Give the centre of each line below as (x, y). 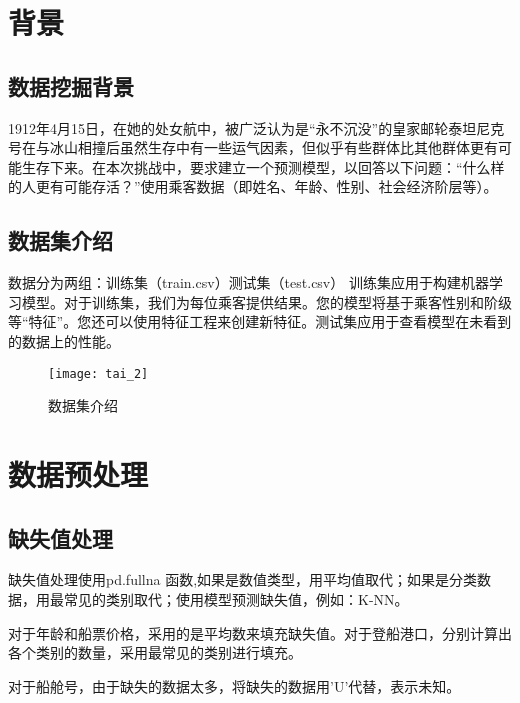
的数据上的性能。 (64, 340)
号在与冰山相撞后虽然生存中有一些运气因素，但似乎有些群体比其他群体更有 (253, 147)
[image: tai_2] (98, 373)
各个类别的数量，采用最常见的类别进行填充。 (155, 652)
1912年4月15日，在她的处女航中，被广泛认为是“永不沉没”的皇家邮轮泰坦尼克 (256, 127)
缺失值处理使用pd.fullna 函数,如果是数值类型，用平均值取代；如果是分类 (243, 579)
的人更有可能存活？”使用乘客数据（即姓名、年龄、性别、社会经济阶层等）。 (253, 186)
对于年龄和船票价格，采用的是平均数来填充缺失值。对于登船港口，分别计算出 (260, 632)
